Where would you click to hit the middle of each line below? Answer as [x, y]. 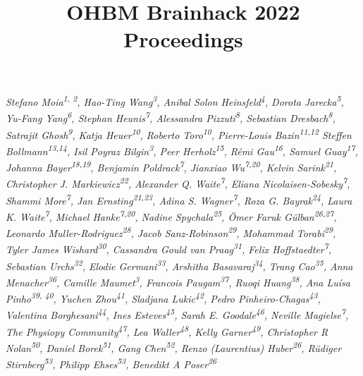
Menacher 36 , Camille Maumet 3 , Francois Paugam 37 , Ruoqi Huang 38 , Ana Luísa [178, 281]
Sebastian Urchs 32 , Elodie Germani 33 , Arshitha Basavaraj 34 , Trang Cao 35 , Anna [179, 265]
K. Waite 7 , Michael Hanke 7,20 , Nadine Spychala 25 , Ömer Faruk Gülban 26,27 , [171, 216]
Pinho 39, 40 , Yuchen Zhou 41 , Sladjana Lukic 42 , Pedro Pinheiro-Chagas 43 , [163, 298]
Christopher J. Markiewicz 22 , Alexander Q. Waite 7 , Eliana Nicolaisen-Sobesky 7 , [178, 183]
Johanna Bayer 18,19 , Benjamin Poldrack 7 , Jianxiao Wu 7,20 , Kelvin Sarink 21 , [171, 166]
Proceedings [183, 39]
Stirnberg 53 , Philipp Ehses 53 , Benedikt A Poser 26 [111, 363]
